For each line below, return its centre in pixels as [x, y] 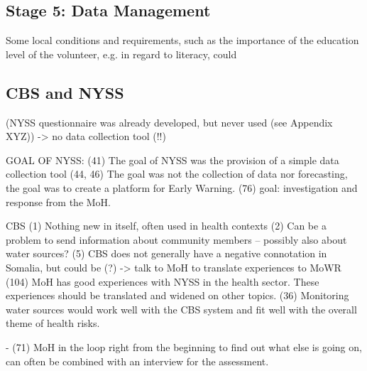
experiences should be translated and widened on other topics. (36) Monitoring [177, 295]
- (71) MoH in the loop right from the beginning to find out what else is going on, [184, 346]
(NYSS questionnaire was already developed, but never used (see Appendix [169, 122]
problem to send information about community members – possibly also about [176, 239]
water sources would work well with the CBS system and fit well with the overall [181, 309]
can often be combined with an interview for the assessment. [137, 361]
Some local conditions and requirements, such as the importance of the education [182, 40]
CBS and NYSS [65, 92]
